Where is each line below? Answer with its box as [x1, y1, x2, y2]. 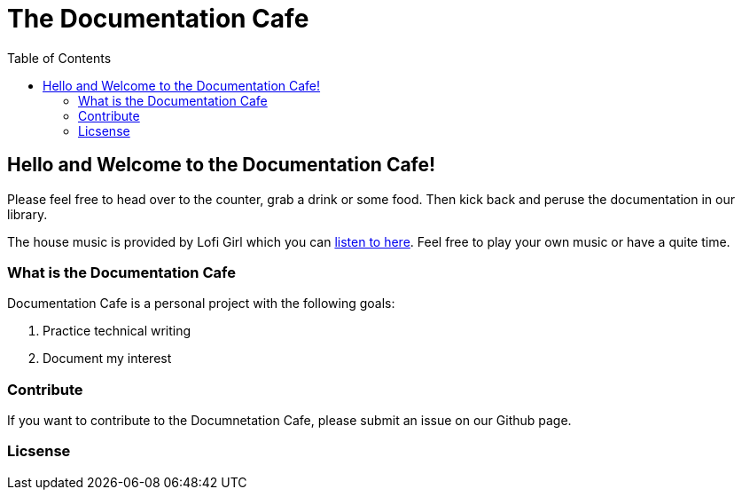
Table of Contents [7, 50, 112, 66]
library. [7, 206, 48, 222]
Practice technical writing [43, 323, 191, 339]
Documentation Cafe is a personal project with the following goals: [7, 296, 395, 312]
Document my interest [43, 351, 172, 367]
